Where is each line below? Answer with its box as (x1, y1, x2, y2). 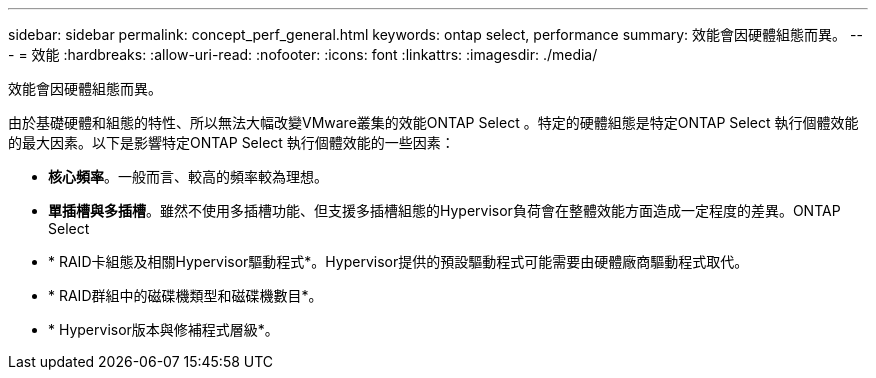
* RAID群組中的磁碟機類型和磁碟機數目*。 (48, 287, 323, 304)
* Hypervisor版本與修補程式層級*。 (48, 321, 279, 338)
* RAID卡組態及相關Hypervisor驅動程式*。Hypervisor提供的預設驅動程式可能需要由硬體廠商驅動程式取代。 (48, 253, 749, 270)
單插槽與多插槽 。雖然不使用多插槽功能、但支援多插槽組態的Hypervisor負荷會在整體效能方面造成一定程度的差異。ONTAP (48, 202, 841, 219)
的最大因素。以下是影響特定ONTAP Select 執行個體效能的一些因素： (8, 134, 455, 151)
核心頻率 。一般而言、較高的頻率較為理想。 (48, 168, 328, 185)
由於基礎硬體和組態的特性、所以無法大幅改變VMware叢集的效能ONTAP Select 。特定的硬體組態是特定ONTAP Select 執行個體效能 (8, 114, 859, 131)
